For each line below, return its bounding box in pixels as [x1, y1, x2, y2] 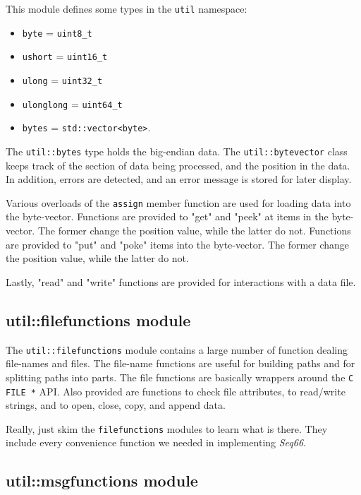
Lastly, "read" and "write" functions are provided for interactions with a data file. [6, 274, 356, 289]
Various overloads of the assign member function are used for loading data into [6, 195, 351, 210]
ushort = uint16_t [22, 49, 108, 64]
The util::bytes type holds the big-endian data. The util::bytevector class [6, 143, 348, 158]
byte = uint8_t [22, 25, 92, 40]
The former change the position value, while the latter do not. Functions [37, 223, 351, 238]
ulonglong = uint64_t [22, 96, 123, 111]
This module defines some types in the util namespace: [6, 1, 247, 16]
